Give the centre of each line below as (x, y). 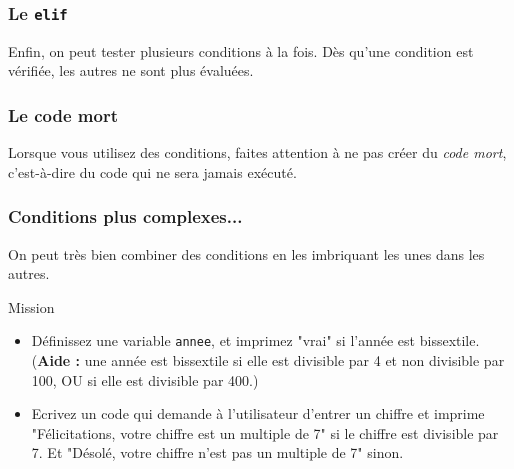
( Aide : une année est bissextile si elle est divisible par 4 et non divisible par (268, 360)
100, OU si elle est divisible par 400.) (145, 379)
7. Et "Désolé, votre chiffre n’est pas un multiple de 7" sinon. (217, 452)
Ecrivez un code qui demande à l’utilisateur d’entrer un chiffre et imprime (258, 413)
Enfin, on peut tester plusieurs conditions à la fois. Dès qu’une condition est (241, 50)
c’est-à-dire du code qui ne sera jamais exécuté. (152, 171)
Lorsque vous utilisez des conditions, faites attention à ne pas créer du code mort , (257, 152)
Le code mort (63, 114)
